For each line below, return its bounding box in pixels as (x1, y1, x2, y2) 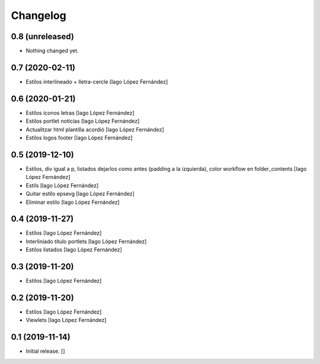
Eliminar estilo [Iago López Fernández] (25, 199, 120, 206)
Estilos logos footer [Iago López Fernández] (25, 134, 133, 142)
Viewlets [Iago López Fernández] (25, 317, 107, 324)
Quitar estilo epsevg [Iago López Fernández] (25, 190, 135, 197)
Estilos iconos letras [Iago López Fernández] (25, 109, 135, 116)
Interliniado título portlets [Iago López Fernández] (25, 238, 147, 245)
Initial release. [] (25, 347, 65, 355)
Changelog (11, 9, 66, 22)
